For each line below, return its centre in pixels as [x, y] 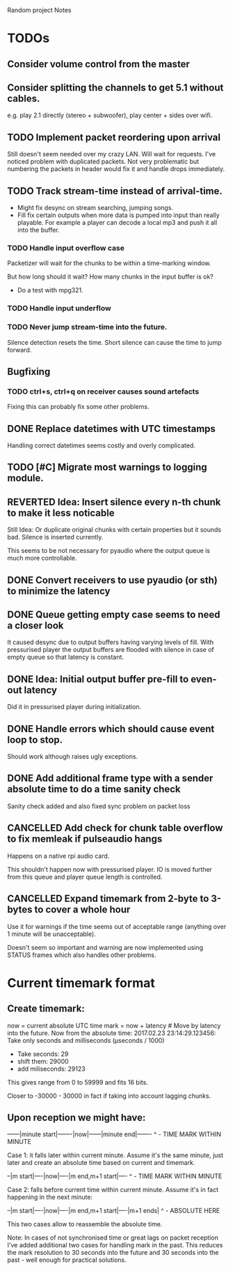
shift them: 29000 [43, 1061]
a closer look [35, 626]
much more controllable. [42, 558]
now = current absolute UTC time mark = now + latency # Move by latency [114, 1025]
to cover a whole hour [82, 910]
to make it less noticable [61, 513]
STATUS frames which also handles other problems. [82, 955]
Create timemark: [46, 1009]
